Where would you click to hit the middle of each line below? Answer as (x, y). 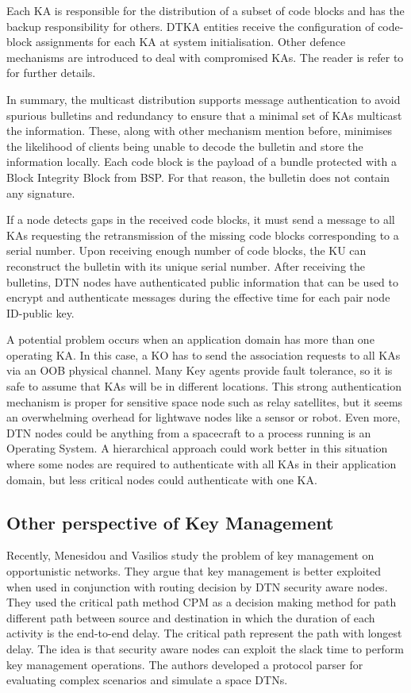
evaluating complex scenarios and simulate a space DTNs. (147, 680)
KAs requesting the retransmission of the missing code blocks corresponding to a (203, 235)
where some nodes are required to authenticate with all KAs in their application (202, 464)
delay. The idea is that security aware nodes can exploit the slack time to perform (205, 648)
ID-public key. (40, 312)
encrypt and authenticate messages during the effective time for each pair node (198, 297)
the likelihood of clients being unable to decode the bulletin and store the (185, 146)
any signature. (41, 192)
